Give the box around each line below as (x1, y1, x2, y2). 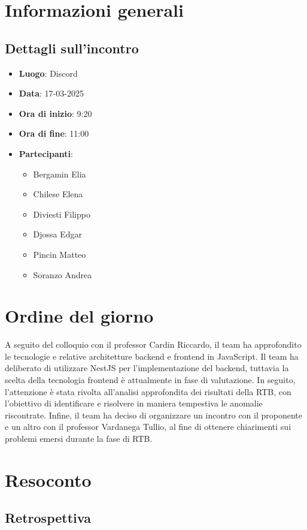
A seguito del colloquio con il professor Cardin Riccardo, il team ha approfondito (5, 338, 302, 351)
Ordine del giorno (5, 303, 154, 328)
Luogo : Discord (19, 67, 78, 79)
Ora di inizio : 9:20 (19, 107, 92, 119)
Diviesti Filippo (33, 207, 90, 220)
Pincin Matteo (33, 248, 86, 260)
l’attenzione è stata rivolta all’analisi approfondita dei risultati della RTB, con (5, 385, 291, 397)
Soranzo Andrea (33, 268, 92, 281)
